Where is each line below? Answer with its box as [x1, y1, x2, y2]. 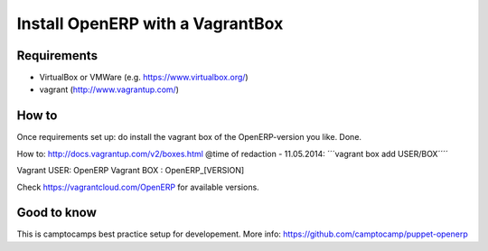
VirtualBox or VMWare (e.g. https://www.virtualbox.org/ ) [39, 72, 249, 83]
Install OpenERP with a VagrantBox [16, 14, 284, 33]
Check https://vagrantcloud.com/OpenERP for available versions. [16, 181, 259, 192]
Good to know [16, 205, 97, 220]
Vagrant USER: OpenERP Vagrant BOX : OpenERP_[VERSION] [16, 165, 245, 176]
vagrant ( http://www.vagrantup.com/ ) [39, 84, 180, 95]
